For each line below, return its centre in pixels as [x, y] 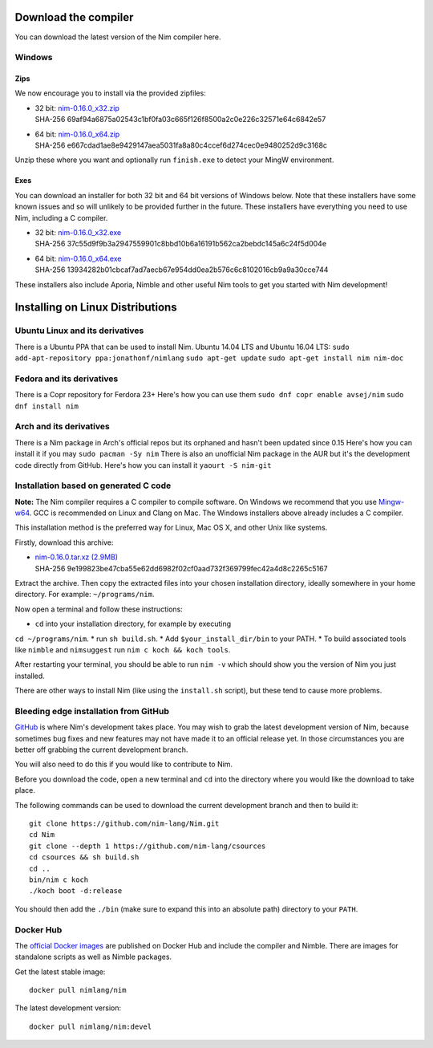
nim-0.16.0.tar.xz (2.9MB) [77, 557]
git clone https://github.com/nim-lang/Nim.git [124, 824]
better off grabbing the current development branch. [101, 749]
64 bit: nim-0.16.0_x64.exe [78, 258]
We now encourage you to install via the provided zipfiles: [110, 93]
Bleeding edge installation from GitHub [92, 711]
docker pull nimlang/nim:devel [91, 1026]
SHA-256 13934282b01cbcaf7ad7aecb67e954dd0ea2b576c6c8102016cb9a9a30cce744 [182, 270]
